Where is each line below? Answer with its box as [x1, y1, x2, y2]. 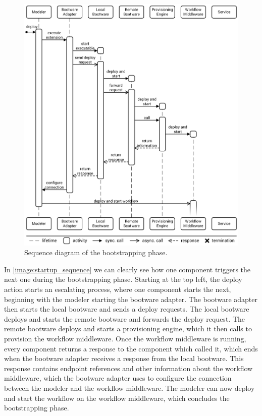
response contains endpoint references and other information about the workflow [4, 363, 253, 373]
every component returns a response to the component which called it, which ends [4, 343, 258, 353]
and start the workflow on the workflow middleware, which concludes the [4, 392, 230, 403]
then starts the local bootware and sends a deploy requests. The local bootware [4, 304, 249, 314]
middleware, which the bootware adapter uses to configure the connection [4, 373, 232, 383]
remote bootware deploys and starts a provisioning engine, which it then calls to [4, 323, 252, 334]
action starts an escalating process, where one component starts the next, [4, 284, 231, 294]
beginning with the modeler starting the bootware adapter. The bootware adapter [4, 293, 258, 304]
